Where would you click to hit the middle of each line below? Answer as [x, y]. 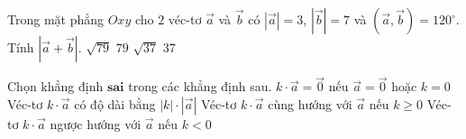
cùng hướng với [310, 103]
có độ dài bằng [115, 103]
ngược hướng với [96, 123]
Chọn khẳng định [55, 86]
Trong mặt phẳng [56, 19]
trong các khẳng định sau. [200, 86]
